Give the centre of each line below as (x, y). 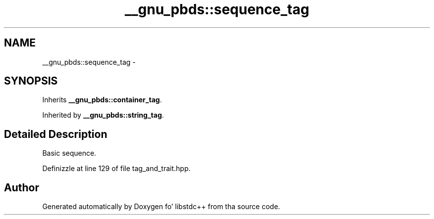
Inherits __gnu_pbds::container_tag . (102, 100)
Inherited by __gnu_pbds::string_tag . (103, 115)
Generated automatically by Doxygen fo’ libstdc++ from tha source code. (161, 207)
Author (22, 187)
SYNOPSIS (31, 81)
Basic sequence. (69, 153)
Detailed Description (56, 134)
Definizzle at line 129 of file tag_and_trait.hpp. (116, 169)
